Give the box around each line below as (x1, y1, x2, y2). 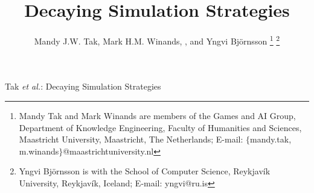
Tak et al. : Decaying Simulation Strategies (5, 80, 161, 93)
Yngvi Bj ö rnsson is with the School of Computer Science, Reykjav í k (19, 165, 271, 177)
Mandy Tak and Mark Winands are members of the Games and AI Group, (19, 109, 296, 121)
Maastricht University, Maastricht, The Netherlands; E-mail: (19, 133, 243, 146)
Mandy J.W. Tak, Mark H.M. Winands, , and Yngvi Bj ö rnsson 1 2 (34, 33, 280, 47)
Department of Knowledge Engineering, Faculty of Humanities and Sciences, (19, 121, 302, 133)
